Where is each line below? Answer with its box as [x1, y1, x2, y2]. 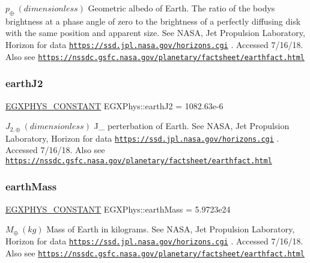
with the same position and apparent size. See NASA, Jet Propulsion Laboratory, [5, 26, 305, 39]
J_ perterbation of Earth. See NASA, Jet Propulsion [94, 119, 290, 132]
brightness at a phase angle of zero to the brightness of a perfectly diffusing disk [5, 14, 301, 27]
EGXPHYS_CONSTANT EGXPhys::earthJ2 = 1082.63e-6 [5, 99, 223, 112]
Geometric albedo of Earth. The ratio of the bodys [88, 2, 275, 14]
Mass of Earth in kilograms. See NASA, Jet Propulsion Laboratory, [46, 223, 295, 235]
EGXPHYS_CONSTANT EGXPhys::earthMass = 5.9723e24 [5, 202, 231, 215]
